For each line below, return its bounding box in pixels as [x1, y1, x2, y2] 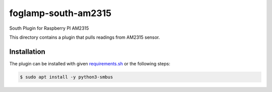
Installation [9, 47, 45, 56]
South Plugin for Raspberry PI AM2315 [9, 25, 89, 31]
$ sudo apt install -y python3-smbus [20, 74, 113, 80]
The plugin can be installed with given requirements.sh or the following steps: [9, 60, 171, 66]
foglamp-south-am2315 [9, 8, 112, 19]
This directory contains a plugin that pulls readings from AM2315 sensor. [9, 34, 160, 40]
